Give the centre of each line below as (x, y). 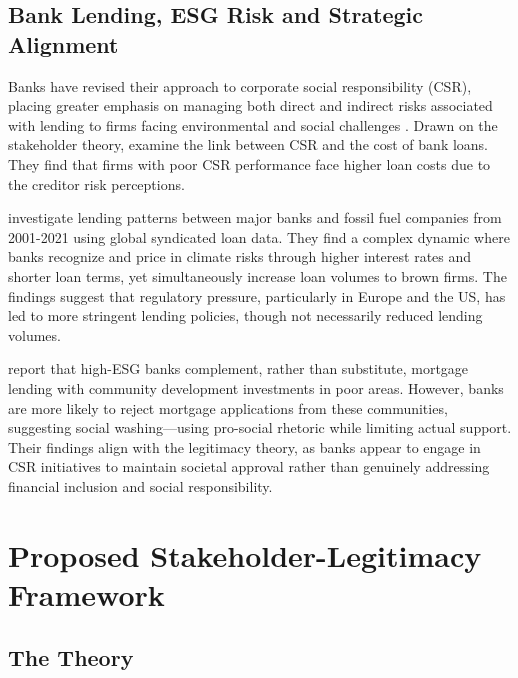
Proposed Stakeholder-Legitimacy (245, 554)
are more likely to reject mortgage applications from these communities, (228, 407)
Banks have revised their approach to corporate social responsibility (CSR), (240, 85)
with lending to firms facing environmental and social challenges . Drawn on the (253, 124)
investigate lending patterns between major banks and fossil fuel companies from (255, 217)
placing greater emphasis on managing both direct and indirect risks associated (250, 105)
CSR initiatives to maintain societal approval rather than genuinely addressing (249, 466)
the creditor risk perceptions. (96, 183)
